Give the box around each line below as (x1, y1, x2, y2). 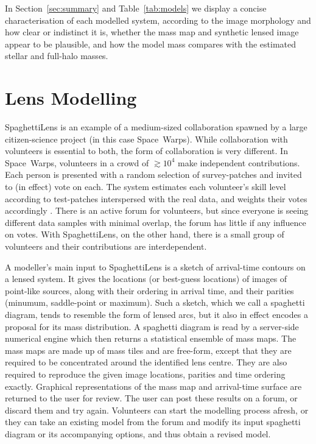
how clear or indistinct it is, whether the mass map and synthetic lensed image (5, 26, 299, 38)
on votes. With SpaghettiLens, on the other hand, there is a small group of (5, 228, 284, 241)
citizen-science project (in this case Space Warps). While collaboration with (5, 132, 288, 145)
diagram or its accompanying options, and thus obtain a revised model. (5, 427, 271, 440)
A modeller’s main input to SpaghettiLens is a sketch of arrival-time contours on (5, 260, 306, 273)
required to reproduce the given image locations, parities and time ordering (5, 367, 286, 380)
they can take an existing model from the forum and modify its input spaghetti (5, 415, 301, 428)
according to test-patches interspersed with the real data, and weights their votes (5, 192, 307, 205)
